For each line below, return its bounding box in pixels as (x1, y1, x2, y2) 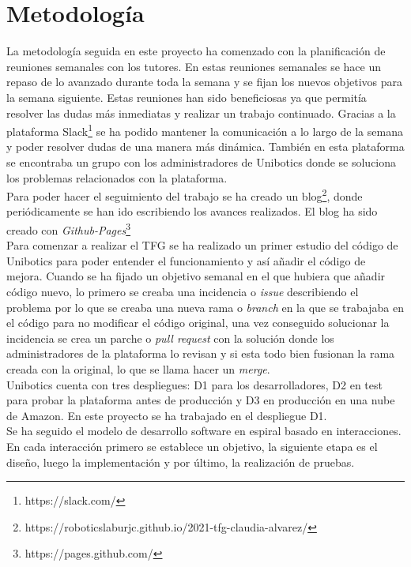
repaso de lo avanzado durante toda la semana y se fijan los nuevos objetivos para (6, 73, 403, 90)
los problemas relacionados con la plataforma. (6, 169, 228, 186)
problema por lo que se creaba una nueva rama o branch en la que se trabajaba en (6, 299, 404, 315)
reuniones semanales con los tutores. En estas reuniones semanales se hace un (6, 58, 381, 74)
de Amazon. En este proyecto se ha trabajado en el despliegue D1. (6, 407, 327, 423)
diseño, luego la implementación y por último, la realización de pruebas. (6, 453, 355, 470)
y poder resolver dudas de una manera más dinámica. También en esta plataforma (6, 138, 405, 155)
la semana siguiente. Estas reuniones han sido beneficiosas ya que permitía (6, 88, 367, 105)
